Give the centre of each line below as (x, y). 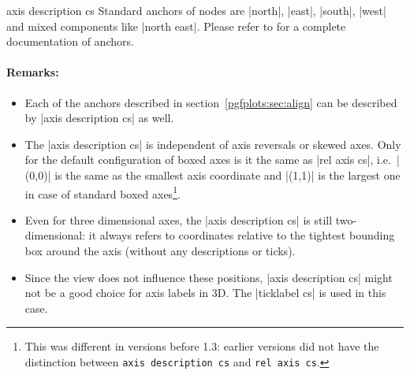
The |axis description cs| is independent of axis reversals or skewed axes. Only (213, 144)
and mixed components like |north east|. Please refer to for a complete (176, 26)
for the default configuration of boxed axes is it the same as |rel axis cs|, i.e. (208, 160)
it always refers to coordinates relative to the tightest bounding (242, 235)
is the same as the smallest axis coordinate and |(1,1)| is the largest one (227, 175)
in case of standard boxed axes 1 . (102, 192)
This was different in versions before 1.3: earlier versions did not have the (202, 346)
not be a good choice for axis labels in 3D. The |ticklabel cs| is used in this (205, 293)
